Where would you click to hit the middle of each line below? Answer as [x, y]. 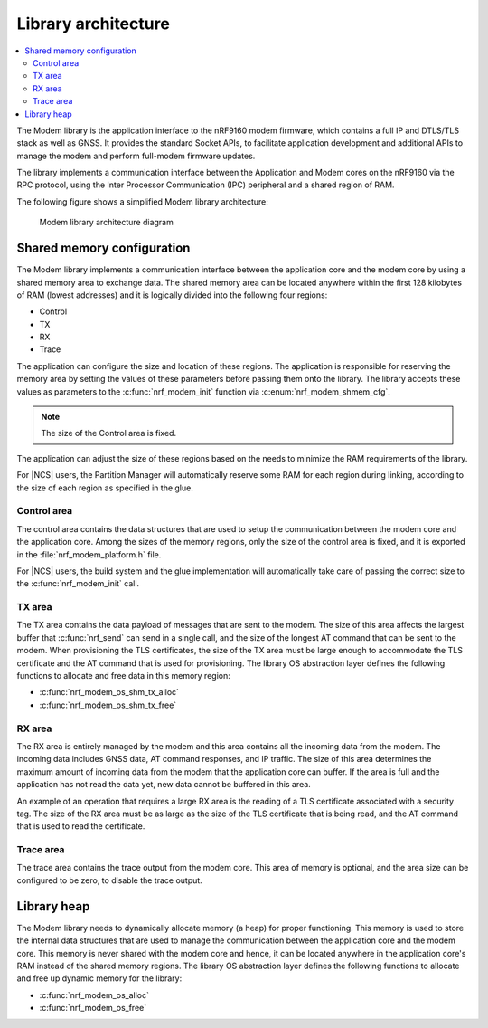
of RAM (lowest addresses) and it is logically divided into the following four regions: [172, 295]
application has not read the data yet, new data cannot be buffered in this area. [164, 785]
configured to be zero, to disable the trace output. [109, 880]
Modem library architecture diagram [106, 223]
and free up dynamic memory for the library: [99, 978]
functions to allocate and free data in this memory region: [123, 676]
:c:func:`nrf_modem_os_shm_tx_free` [108, 705]
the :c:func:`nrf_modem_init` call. [78, 584]
